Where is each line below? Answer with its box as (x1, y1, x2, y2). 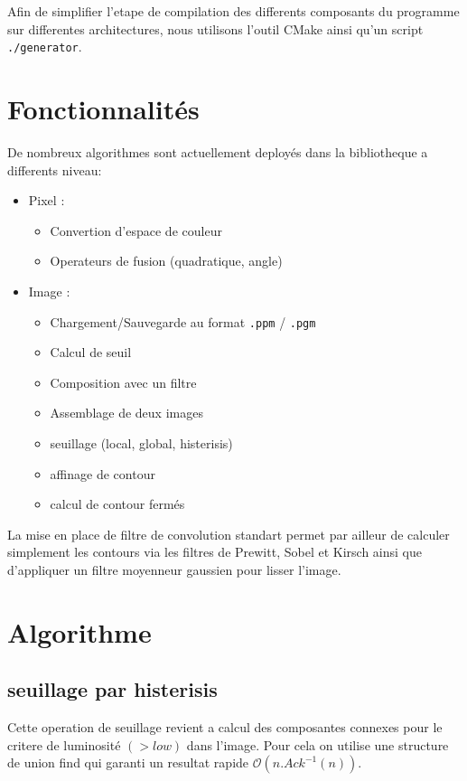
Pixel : (28, 191, 65, 210)
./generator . (7, 37, 82, 56)
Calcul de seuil (50, 343, 132, 362)
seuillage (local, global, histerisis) (50, 433, 233, 452)
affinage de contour (50, 464, 155, 483)
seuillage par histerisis (7, 675, 218, 703)
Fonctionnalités (7, 90, 200, 127)
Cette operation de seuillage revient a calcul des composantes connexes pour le (7, 718, 443, 737)
